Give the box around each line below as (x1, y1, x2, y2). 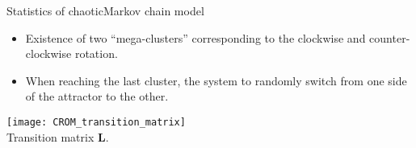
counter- (369, 29, 410, 46)
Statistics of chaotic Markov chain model (6, 2, 204, 18)
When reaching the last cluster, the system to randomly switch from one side (25, 72, 407, 88)
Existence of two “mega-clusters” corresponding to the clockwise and (25, 29, 366, 46)
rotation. (74, 45, 118, 62)
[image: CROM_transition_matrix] (6, 116, 186, 128)
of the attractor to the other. (25, 88, 169, 105)
